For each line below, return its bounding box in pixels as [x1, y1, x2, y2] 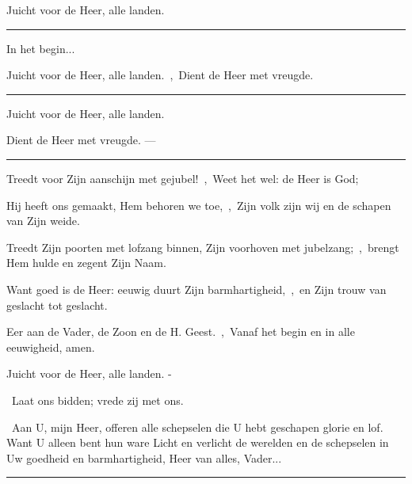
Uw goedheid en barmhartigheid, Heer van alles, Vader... [6, 449, 282, 466]
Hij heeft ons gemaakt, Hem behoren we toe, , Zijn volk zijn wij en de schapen [6, 196, 391, 213]
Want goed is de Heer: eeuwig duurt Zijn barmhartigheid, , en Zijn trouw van [6, 280, 387, 297]
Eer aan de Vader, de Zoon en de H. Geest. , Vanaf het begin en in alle [6, 323, 355, 340]
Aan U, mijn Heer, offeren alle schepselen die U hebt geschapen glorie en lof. [11, 418, 383, 435]
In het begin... [6, 40, 75, 56]
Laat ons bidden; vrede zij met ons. [11, 391, 184, 408]
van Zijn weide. [6, 212, 80, 229]
